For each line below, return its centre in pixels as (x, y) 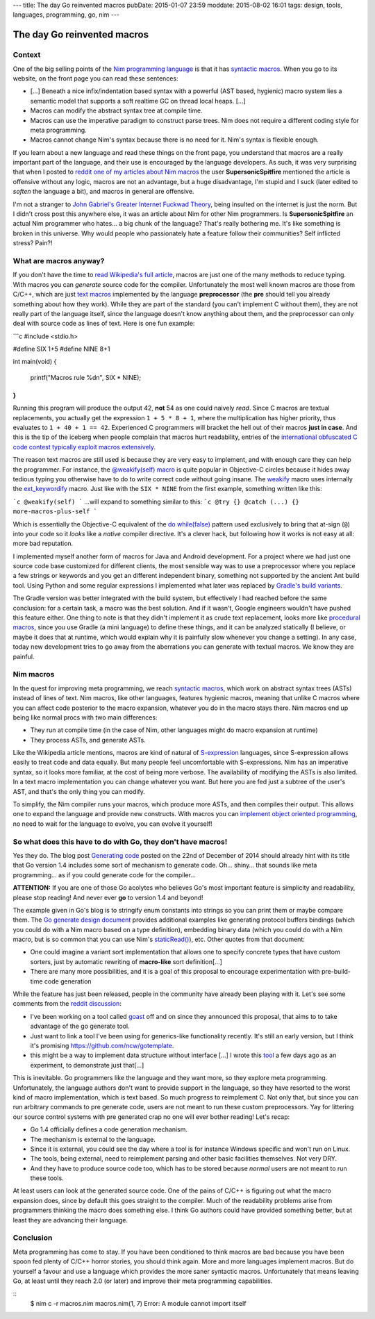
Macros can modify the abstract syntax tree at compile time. (116, 110)
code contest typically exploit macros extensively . (84, 447)
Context (27, 55)
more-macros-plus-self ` (55, 512)
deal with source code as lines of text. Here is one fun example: (104, 324)
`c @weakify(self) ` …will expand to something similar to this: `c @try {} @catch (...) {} (156, 501)
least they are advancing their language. (70, 1220)
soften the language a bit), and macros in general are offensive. (103, 192)
